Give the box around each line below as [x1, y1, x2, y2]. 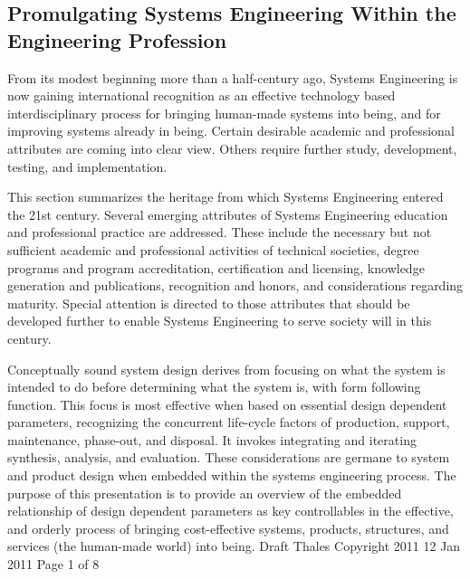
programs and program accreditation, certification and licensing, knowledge [7, 258, 425, 277]
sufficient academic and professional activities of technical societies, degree [7, 240, 419, 259]
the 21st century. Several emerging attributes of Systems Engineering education [7, 204, 448, 223]
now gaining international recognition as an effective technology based [7, 86, 396, 105]
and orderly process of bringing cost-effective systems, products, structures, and [7, 518, 449, 537]
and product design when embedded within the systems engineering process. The [7, 466, 456, 485]
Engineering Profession [7, 25, 227, 53]
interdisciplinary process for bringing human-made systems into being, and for [7, 103, 441, 122]
